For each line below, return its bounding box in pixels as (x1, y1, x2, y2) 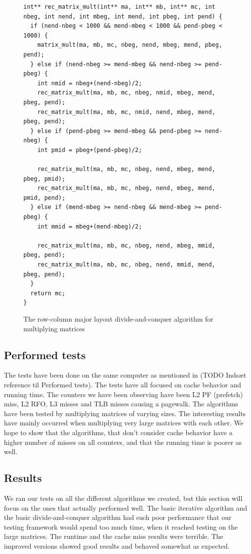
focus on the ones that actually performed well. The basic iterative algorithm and (4, 502, 247, 513)
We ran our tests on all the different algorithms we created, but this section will (4, 493, 243, 503)
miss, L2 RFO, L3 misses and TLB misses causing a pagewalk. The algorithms (4, 399, 238, 409)
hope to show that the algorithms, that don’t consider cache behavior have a (4, 427, 232, 437)
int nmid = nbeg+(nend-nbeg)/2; (37, 79, 142, 87)
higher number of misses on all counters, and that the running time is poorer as (4, 437, 242, 447)
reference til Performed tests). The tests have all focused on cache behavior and (4, 379, 241, 389)
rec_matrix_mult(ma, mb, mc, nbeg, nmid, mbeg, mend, (37, 89, 215, 96)
